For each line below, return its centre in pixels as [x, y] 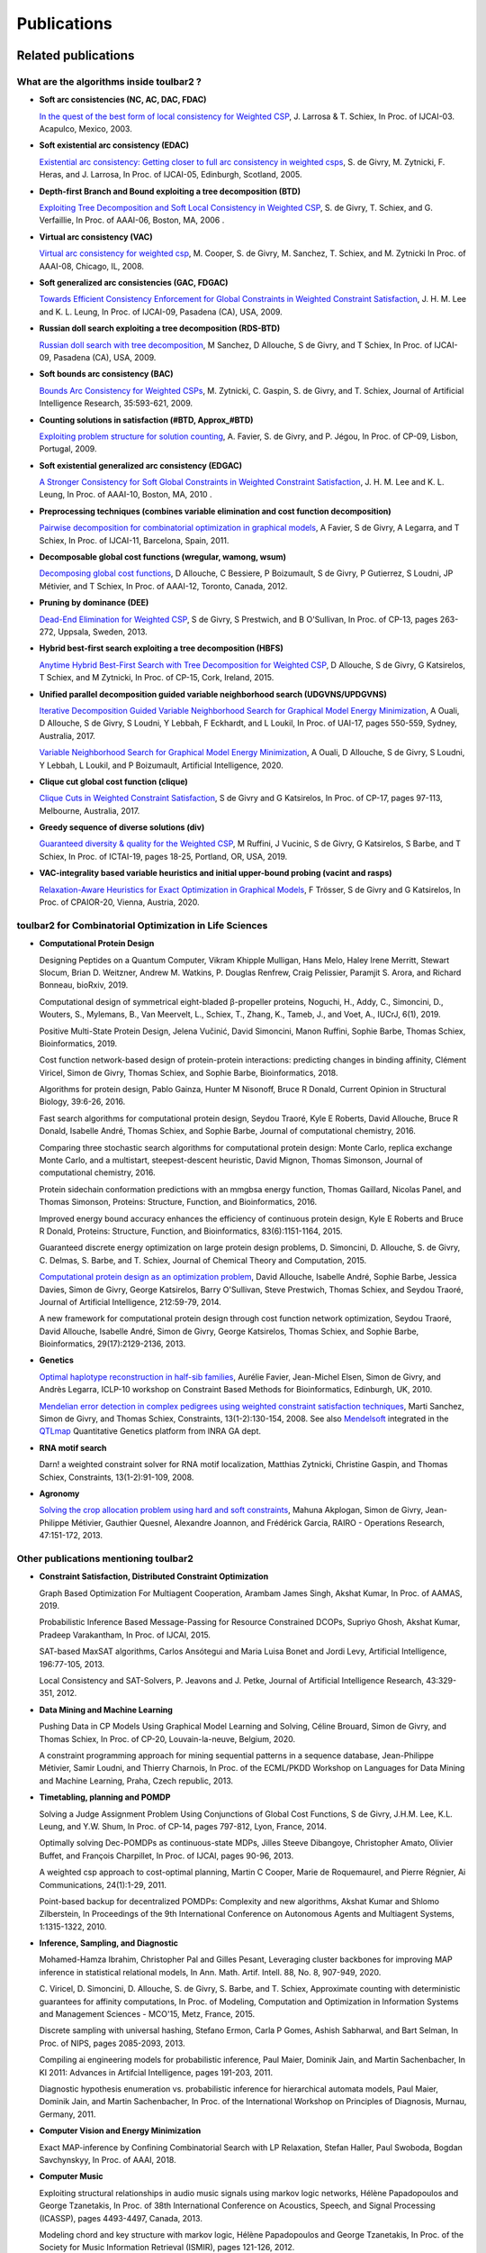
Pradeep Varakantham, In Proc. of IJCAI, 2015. [125, 1635]
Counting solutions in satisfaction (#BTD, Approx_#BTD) [146, 420]
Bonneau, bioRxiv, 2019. [84, 985]
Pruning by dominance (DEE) [94, 603]
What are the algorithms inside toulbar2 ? [109, 81]
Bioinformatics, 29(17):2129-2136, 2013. [112, 1344]
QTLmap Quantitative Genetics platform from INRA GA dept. [150, 1431]
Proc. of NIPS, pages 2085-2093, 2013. [112, 2043]
